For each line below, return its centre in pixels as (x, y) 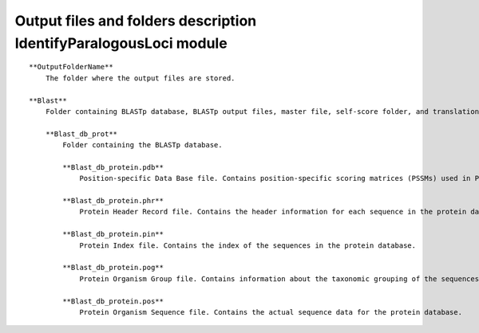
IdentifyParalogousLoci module (121, 43)
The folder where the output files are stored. (140, 78)
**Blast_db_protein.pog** (113, 268)
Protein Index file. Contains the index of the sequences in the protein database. (248, 245)
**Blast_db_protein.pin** (113, 234)
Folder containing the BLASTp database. (143, 145)
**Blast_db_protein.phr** (113, 201)
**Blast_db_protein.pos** (113, 301)
